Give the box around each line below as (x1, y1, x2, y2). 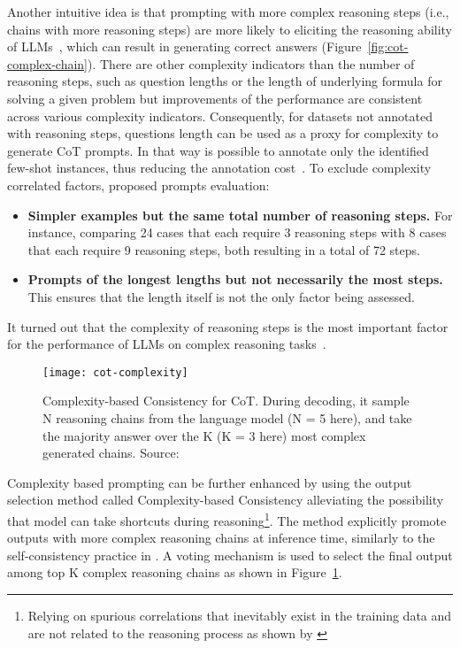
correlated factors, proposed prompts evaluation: (7, 175, 270, 194)
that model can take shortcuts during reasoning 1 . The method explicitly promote (7, 508, 447, 529)
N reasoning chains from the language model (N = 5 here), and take (42, 408, 412, 427)
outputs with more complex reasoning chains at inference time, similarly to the (7, 528, 435, 547)
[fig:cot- (367, 37, 409, 56)
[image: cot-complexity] (42, 366, 188, 379)
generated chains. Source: (42, 444, 180, 462)
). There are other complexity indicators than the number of (88, 54, 415, 73)
